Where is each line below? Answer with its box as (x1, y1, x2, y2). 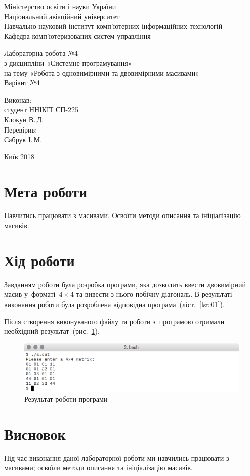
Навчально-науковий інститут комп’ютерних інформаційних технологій (4, 21, 223, 31)
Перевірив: (4, 124, 37, 135)
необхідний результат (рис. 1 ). (4, 326, 100, 336)
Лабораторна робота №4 (4, 48, 78, 58)
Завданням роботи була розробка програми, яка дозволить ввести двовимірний (4, 279, 246, 289)
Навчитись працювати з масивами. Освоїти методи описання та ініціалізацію (4, 210, 241, 221)
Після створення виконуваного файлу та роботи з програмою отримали (4, 316, 225, 326)
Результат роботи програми (24, 393, 108, 404)
